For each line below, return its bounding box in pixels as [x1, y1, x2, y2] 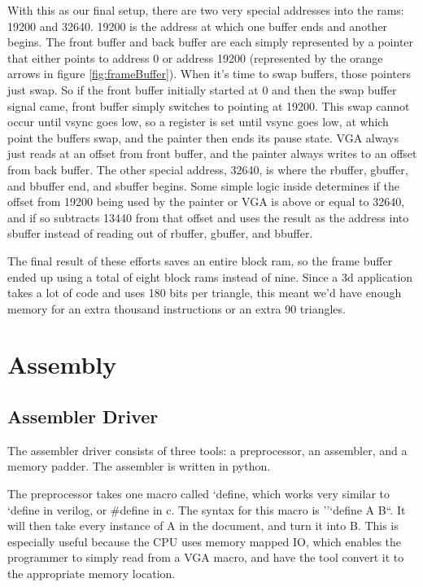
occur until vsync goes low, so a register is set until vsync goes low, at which [7, 113, 389, 130]
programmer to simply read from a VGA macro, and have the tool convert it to [7, 549, 404, 566]
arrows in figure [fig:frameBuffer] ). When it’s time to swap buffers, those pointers [7, 65, 411, 82]
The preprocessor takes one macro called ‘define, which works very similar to [7, 485, 390, 502]
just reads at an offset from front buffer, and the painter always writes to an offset [7, 145, 417, 162]
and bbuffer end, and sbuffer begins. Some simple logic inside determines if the [7, 177, 399, 194]
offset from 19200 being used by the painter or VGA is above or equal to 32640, [7, 193, 405, 210]
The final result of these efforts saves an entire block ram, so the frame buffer [7, 252, 393, 269]
